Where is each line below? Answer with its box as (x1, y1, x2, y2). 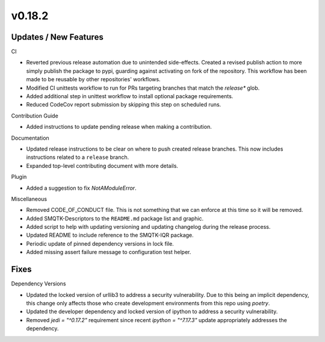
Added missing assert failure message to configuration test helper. (26, 249, 191, 256)
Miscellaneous (11, 195, 48, 202)
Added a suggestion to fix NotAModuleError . (26, 184, 137, 191)
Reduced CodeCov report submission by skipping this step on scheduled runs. (26, 101, 221, 108)
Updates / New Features (11, 32, 104, 42)
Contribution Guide (11, 112, 58, 119)
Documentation (11, 134, 49, 141)
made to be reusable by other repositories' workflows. (26, 76, 161, 83)
